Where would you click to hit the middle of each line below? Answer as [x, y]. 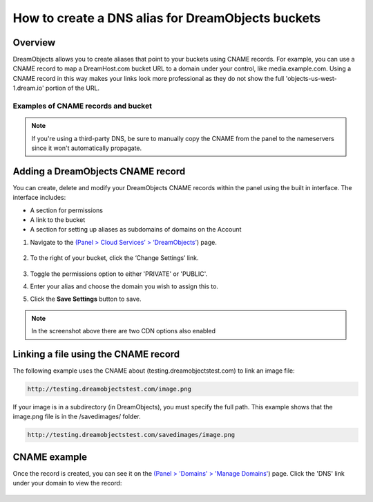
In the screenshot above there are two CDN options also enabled [123, 331]
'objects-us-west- [312, 78]
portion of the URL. [73, 88]
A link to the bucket [58, 220]
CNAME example [50, 457]
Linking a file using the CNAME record [96, 354]
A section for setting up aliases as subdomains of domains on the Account [136, 230]
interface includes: [39, 198]
